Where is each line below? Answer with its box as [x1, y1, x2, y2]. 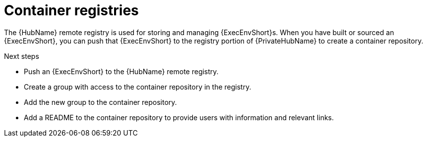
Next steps [4, 51, 39, 60]
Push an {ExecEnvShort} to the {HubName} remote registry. [24, 67, 219, 76]
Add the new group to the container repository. [24, 97, 177, 106]
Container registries [4, 2, 139, 19]
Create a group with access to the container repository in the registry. [24, 82, 251, 91]
